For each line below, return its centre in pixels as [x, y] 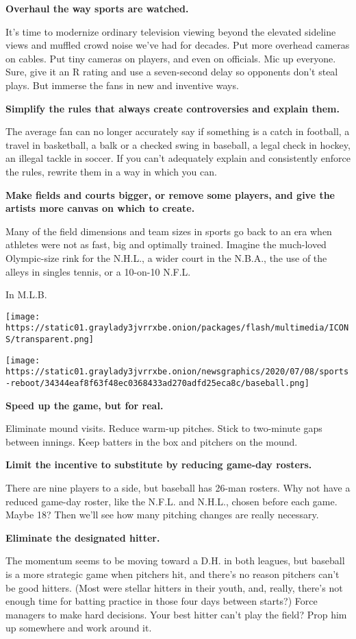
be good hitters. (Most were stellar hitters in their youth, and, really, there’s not [174, 587]
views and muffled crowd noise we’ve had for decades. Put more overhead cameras [178, 45]
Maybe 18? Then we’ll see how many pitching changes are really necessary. [162, 515]
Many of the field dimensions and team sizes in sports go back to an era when [169, 231]
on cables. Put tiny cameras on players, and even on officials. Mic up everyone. [171, 58]
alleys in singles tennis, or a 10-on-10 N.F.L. [98, 271]
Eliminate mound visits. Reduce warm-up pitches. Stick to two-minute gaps [164, 428]
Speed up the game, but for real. [85, 405]
